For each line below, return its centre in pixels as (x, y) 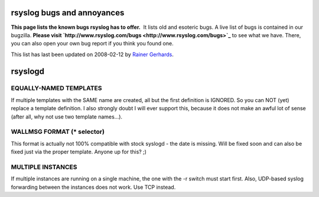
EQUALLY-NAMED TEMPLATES (56, 88)
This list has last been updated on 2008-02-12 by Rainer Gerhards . (92, 54)
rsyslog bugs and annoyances (68, 13)
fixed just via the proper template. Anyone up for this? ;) (79, 152)
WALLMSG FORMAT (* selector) (58, 132)
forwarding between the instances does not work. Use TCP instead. (93, 187)
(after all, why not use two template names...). (67, 116)
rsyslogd (27, 71)
